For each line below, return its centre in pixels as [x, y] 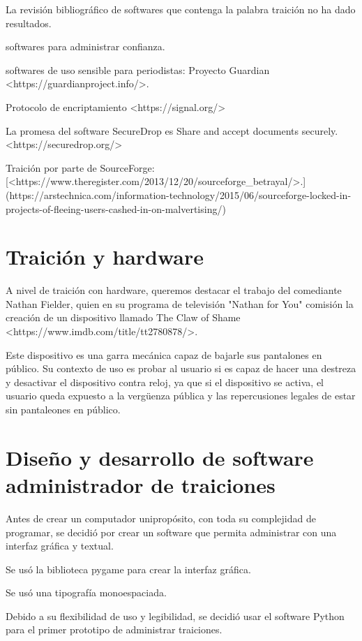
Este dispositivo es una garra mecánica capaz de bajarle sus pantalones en [164, 354]
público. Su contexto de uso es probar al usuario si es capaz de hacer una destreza [181, 368]
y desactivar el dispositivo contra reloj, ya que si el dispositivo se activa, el [165, 382]
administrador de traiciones [141, 484]
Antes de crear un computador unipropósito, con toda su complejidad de [161, 518]
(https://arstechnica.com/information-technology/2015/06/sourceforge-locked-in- [179, 194]
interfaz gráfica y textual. [60, 546]
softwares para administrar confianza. [85, 46]
